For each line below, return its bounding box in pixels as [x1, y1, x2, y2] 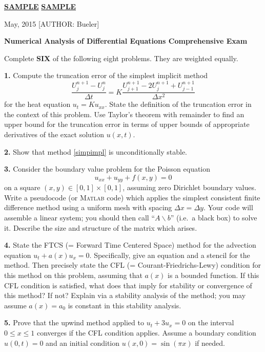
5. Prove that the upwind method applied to [4, 317, 144, 328]
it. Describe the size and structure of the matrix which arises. [4, 222, 197, 233]
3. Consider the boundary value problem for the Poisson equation [4, 163, 211, 174]
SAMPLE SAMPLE [4, 1, 76, 11]
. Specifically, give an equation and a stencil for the [89, 249, 250, 260]
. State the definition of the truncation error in [105, 99, 252, 109]
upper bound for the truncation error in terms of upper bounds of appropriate [4, 119, 250, 129]
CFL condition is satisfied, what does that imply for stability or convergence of [4, 280, 252, 290]
